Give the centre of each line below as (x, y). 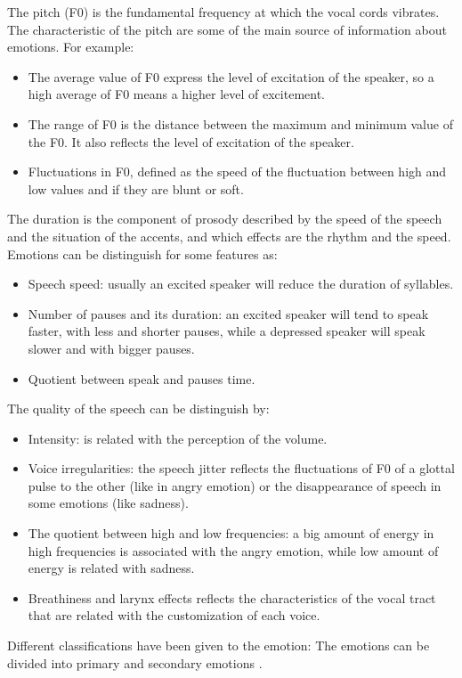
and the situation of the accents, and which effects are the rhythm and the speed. (229, 236)
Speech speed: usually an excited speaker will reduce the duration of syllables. (241, 284)
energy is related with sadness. (111, 568)
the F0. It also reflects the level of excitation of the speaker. (191, 141)
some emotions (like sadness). (108, 503)
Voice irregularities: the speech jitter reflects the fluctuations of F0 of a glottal (241, 468)
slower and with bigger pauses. (111, 348)
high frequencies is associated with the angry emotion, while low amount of (233, 550)
